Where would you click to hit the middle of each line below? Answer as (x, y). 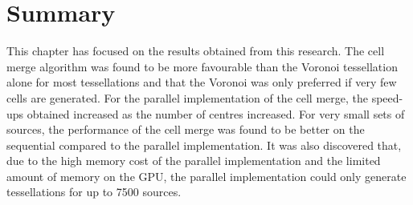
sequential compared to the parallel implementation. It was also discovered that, (204, 145)
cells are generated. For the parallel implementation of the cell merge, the (187, 97)
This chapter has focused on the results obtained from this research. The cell (196, 51)
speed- (387, 97)
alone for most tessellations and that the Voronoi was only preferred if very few (202, 82)
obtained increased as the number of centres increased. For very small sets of (216, 113)
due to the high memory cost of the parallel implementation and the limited (194, 161)
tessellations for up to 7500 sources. (94, 192)
